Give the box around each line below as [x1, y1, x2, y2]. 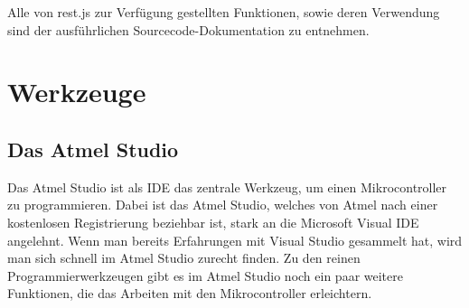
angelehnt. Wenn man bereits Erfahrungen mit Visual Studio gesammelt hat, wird [7, 230, 463, 249]
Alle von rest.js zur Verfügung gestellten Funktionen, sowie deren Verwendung [7, 3, 440, 21]
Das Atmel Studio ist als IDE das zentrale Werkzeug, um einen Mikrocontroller [7, 177, 447, 196]
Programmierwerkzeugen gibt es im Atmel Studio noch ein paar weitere [7, 266, 403, 285]
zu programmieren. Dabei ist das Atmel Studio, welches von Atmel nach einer [7, 195, 438, 214]
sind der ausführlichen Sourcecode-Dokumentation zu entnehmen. [7, 20, 370, 39]
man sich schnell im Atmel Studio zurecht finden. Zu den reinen [7, 248, 361, 267]
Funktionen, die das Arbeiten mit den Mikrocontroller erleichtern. [7, 284, 372, 303]
